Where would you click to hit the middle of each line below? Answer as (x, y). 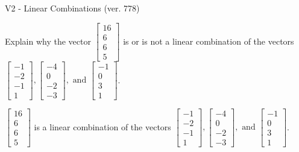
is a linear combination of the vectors (102, 126)
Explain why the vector (48, 41)
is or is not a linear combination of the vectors (209, 41)
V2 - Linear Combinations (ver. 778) (72, 8)
